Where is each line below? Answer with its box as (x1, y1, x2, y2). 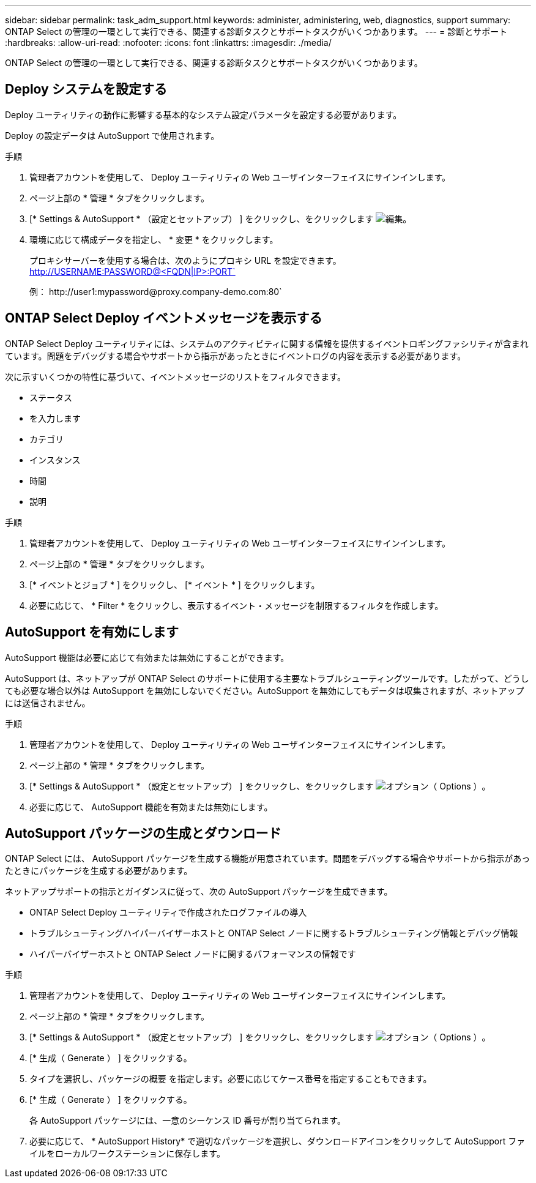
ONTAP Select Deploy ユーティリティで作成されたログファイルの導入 (29, 907, 307, 918)
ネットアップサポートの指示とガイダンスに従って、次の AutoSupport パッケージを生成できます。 (5, 886, 393, 897)
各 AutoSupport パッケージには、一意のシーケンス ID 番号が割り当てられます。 (29, 1115, 346, 1126)
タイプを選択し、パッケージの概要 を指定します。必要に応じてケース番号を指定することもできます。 (29, 1073, 432, 1084)
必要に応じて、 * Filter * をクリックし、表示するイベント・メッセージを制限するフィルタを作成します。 (29, 600, 444, 611)
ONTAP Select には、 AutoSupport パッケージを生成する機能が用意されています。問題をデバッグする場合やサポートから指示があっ (5, 853, 530, 864)
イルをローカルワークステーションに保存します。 (29, 1148, 225, 1159)
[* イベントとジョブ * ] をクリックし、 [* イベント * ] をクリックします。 (29, 579, 320, 590)
